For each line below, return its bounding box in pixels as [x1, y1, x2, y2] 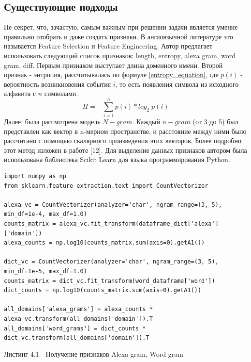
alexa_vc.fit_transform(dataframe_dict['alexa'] [59, 220, 219, 228]
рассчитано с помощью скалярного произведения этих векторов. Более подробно [4, 135, 241, 146]
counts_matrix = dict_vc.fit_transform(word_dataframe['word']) [4, 277, 215, 284]
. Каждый [132, 116, 160, 127]
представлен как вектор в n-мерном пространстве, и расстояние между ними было [4, 126, 247, 136]
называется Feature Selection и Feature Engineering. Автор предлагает [4, 41, 213, 51]
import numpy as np [4, 173, 66, 180]
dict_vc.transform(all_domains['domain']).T [4, 334, 149, 342]
